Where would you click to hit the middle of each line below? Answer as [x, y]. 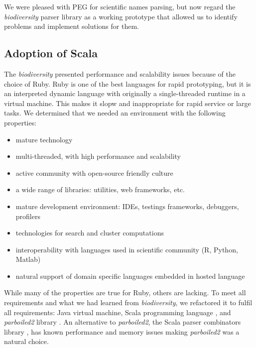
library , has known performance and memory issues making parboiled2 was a [122, 331]
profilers [28, 216]
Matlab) [28, 259]
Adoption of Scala [51, 53]
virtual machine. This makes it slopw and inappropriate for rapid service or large [128, 103]
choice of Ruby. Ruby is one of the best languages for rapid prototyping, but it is [128, 83]
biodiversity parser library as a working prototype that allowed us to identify [121, 16]
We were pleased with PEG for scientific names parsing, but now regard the [120, 6]
